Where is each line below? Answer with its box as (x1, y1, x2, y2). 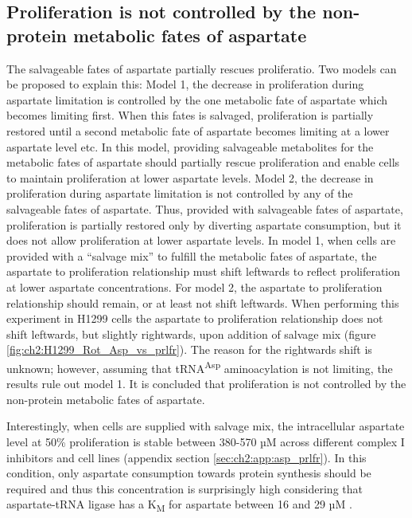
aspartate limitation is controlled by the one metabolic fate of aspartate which (6, 91, 388, 108)
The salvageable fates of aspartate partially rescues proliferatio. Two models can (6, 60, 397, 77)
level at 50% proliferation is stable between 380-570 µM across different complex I (6, 433, 405, 449)
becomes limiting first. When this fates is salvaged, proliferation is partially (6, 107, 374, 124)
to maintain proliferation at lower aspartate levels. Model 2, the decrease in (6, 169, 374, 186)
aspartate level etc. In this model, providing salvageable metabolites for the (6, 138, 374, 155)
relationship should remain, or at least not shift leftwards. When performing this (6, 294, 399, 311)
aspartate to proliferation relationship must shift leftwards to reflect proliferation (6, 263, 401, 280)
